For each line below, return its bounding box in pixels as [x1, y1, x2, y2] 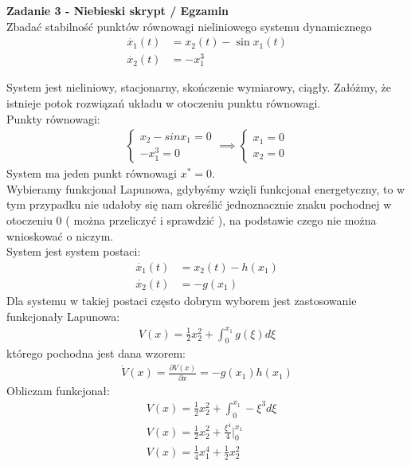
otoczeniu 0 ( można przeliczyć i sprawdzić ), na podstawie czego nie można [6, 212, 377, 229]
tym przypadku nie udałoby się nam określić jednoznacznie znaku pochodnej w [6, 196, 392, 213]
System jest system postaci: [6, 243, 141, 260]
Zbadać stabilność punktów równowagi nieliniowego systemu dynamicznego [6, 18, 372, 34]
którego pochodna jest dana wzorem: [6, 345, 186, 362]
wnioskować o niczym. [6, 227, 114, 244]
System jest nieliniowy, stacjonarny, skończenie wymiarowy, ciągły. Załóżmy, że [6, 79, 392, 96]
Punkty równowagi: [6, 110, 100, 127]
